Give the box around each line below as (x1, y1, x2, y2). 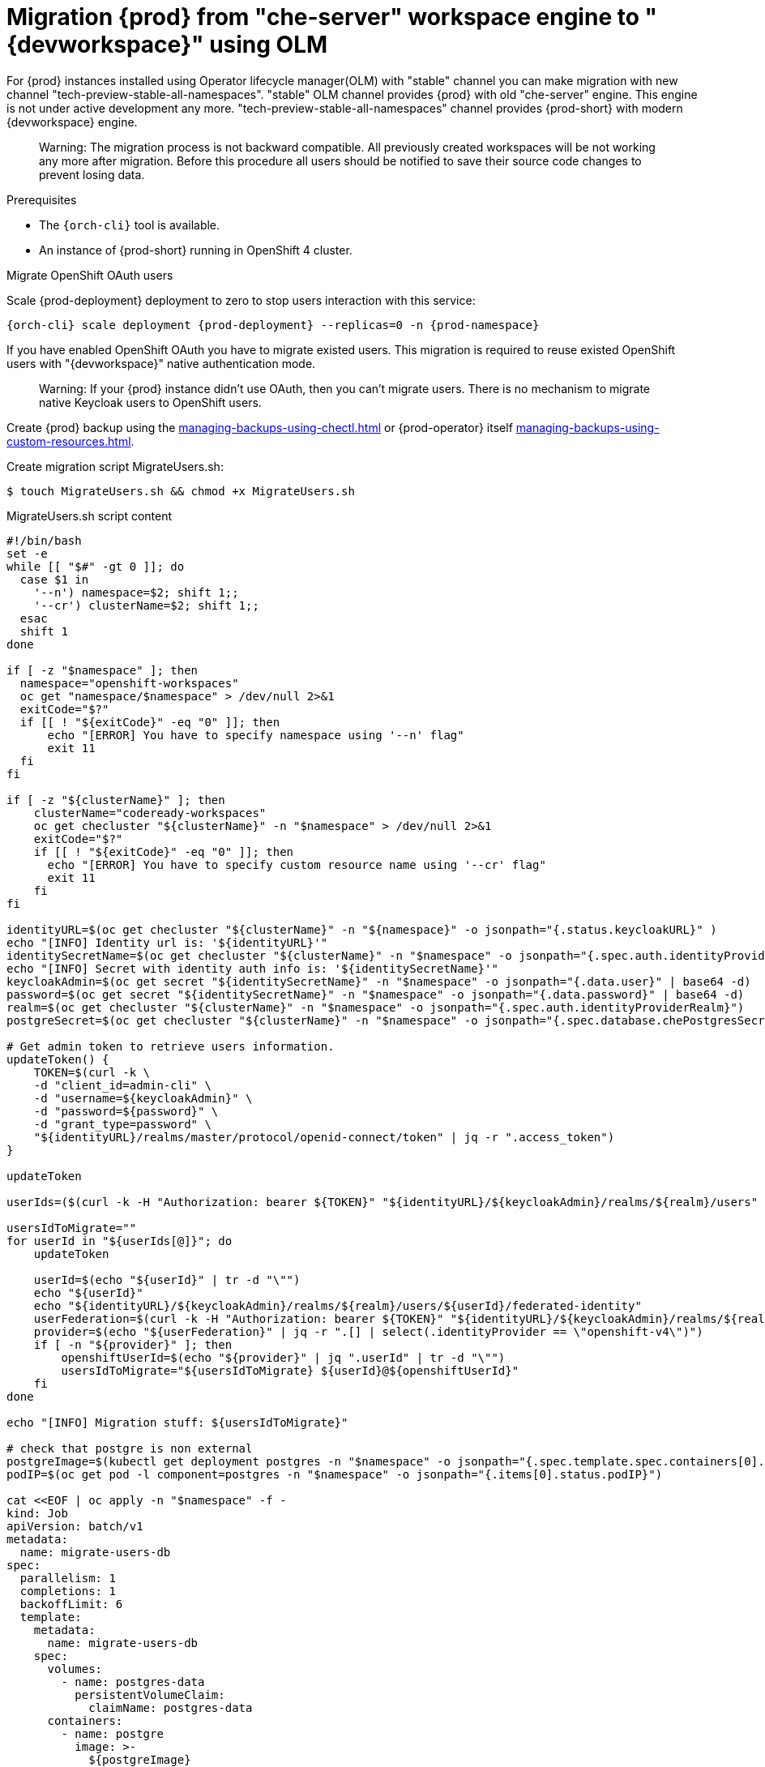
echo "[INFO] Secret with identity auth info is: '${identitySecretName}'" (6, 961, 498, 975)
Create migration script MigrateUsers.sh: (6, 459, 224, 473)
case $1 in (19, 572, 89, 586)
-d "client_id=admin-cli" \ (33, 1078, 212, 1092)
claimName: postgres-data (88, 1701, 253, 1714)
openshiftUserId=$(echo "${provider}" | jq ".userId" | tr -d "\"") (61, 1350, 506, 1364)
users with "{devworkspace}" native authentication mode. (6, 356, 316, 370)
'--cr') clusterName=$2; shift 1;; (33, 598, 259, 612)
